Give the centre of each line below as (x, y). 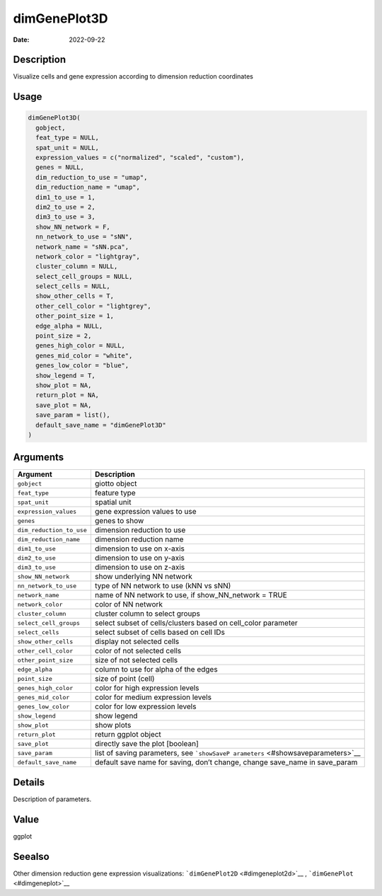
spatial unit (113, 502)
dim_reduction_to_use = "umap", (92, 177)
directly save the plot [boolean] (147, 744)
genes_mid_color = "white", (84, 355)
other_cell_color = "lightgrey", (93, 306)
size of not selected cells (136, 660)
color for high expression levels (147, 688)
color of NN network (128, 604)
